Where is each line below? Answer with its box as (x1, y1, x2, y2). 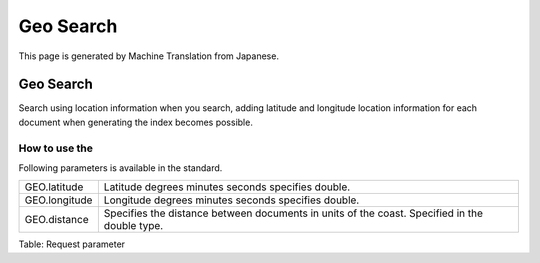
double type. (103, 219, 164, 233)
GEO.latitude (24, 180, 84, 194)
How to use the (18, 141, 94, 155)
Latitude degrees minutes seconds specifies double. (103, 180, 351, 194)
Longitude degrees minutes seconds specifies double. (103, 193, 360, 207)
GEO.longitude (24, 193, 93, 207)
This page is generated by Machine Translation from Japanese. (18, 50, 280, 62)
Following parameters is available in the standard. (18, 161, 223, 174)
